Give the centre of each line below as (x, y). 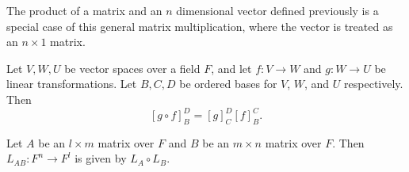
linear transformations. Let (72, 84)
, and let (231, 68)
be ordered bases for (228, 84)
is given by (101, 158)
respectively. (374, 84)
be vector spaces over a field (132, 68)
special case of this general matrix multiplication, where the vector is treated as (200, 26)
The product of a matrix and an (84, 10)
